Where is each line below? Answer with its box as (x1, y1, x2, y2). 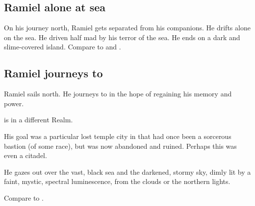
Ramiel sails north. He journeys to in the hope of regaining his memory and (4, 89, 232, 99)
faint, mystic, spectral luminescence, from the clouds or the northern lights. (4, 176, 230, 186)
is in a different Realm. (4, 114, 73, 125)
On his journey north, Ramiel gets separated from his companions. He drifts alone (4, 23, 251, 33)
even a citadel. (4, 150, 47, 160)
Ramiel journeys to (4, 66, 103, 81)
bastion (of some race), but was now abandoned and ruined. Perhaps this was (4, 140, 237, 151)
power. (4, 98, 24, 108)
